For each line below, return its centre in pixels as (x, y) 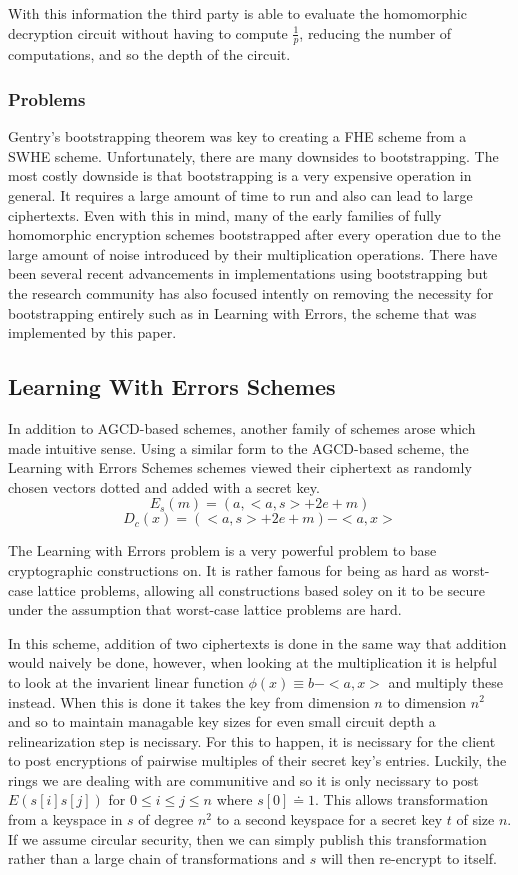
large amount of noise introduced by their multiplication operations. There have (253, 253)
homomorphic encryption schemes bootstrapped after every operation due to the (254, 234)
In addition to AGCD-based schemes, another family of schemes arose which (242, 427)
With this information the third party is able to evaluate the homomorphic (237, 13)
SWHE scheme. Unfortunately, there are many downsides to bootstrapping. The (253, 155)
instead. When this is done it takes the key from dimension (189, 701)
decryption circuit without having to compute (148, 32)
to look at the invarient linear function (126, 681)
